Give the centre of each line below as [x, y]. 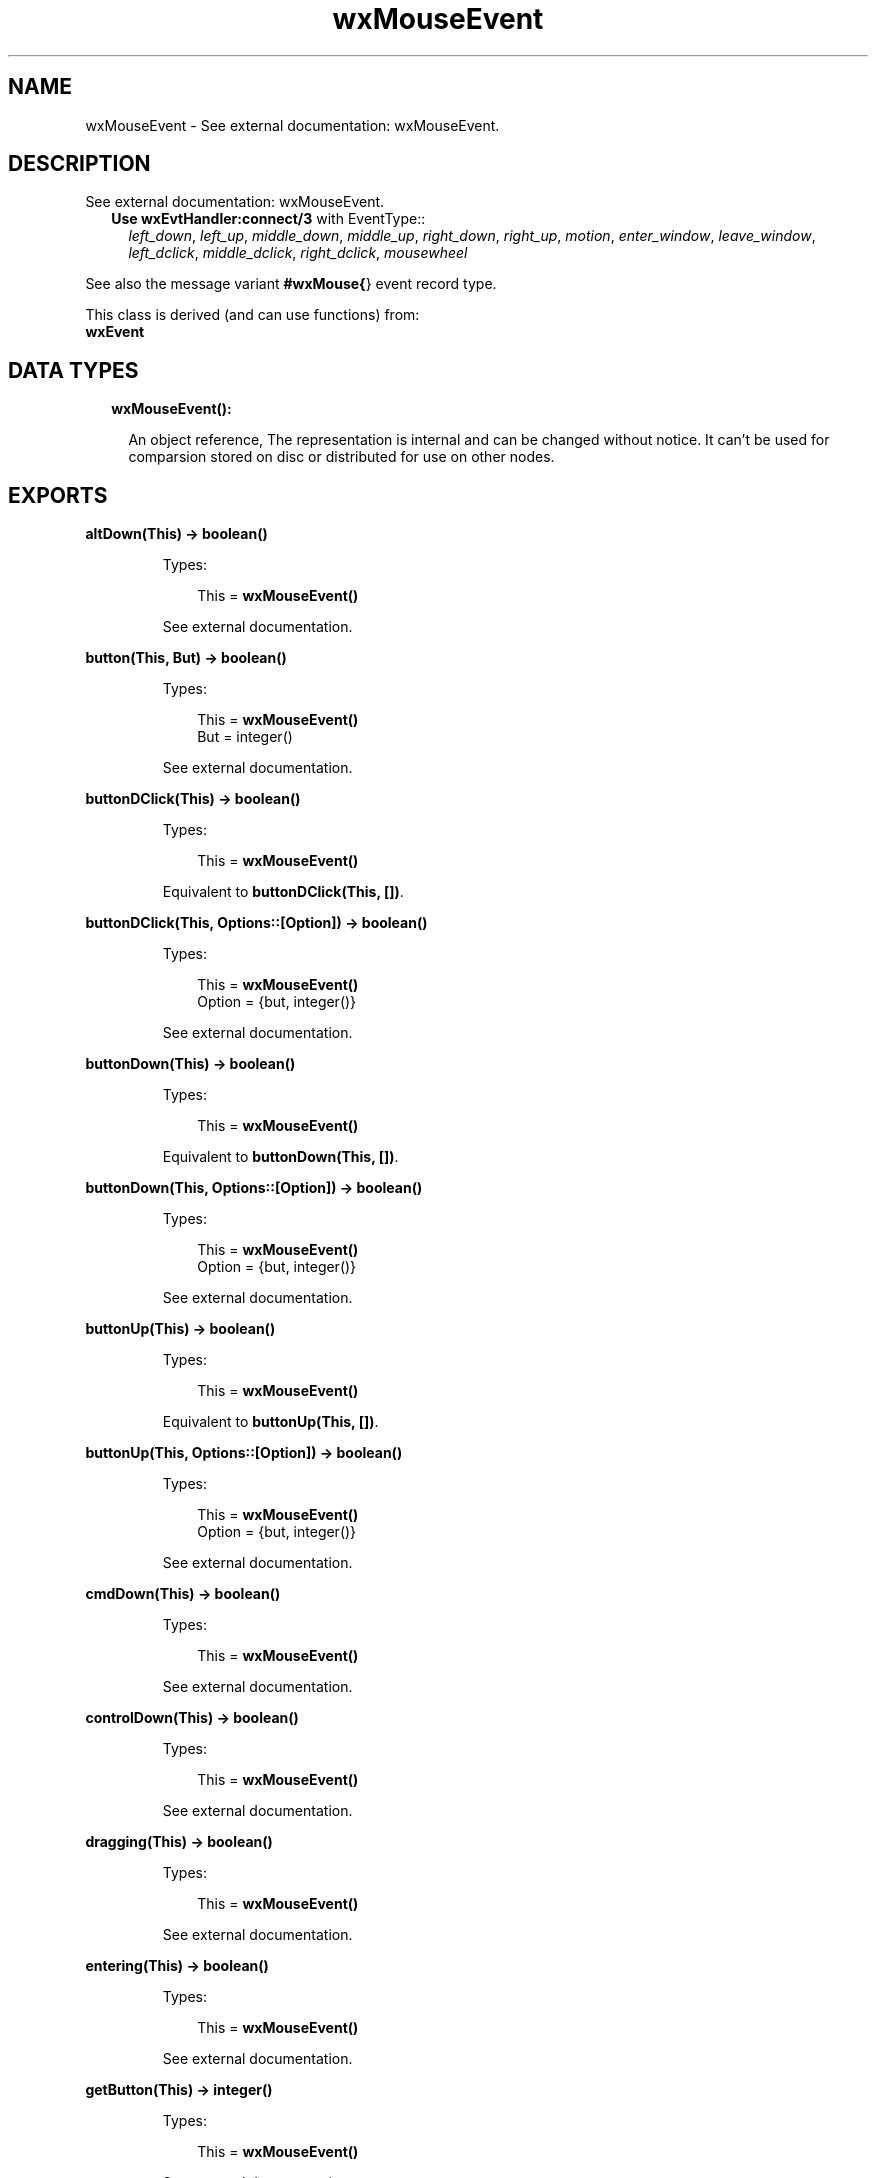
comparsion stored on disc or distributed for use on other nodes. [341, 457]
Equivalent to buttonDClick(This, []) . [283, 892]
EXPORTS [58, 495]
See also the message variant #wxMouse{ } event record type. [291, 284]
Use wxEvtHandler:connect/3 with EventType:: [268, 219]
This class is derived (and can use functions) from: [252, 315]
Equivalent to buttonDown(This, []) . [280, 1157]
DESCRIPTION [79, 164]
